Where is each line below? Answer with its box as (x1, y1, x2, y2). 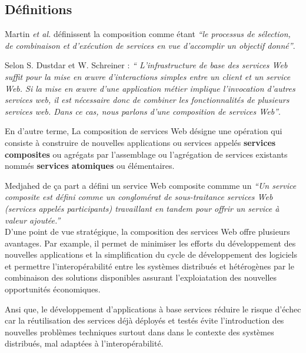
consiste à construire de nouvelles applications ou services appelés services (5, 136, 276, 148)
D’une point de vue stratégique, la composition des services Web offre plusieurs (5, 225, 290, 238)
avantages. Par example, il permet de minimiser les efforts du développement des (5, 237, 296, 249)
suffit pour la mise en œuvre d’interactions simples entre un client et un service (5, 70, 291, 82)
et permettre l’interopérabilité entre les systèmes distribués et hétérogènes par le (5, 259, 294, 272)
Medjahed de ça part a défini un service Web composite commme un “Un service (5, 179, 297, 191)
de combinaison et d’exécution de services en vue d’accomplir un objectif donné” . (5, 39, 295, 51)
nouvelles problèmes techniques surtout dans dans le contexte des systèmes (5, 325, 274, 338)
